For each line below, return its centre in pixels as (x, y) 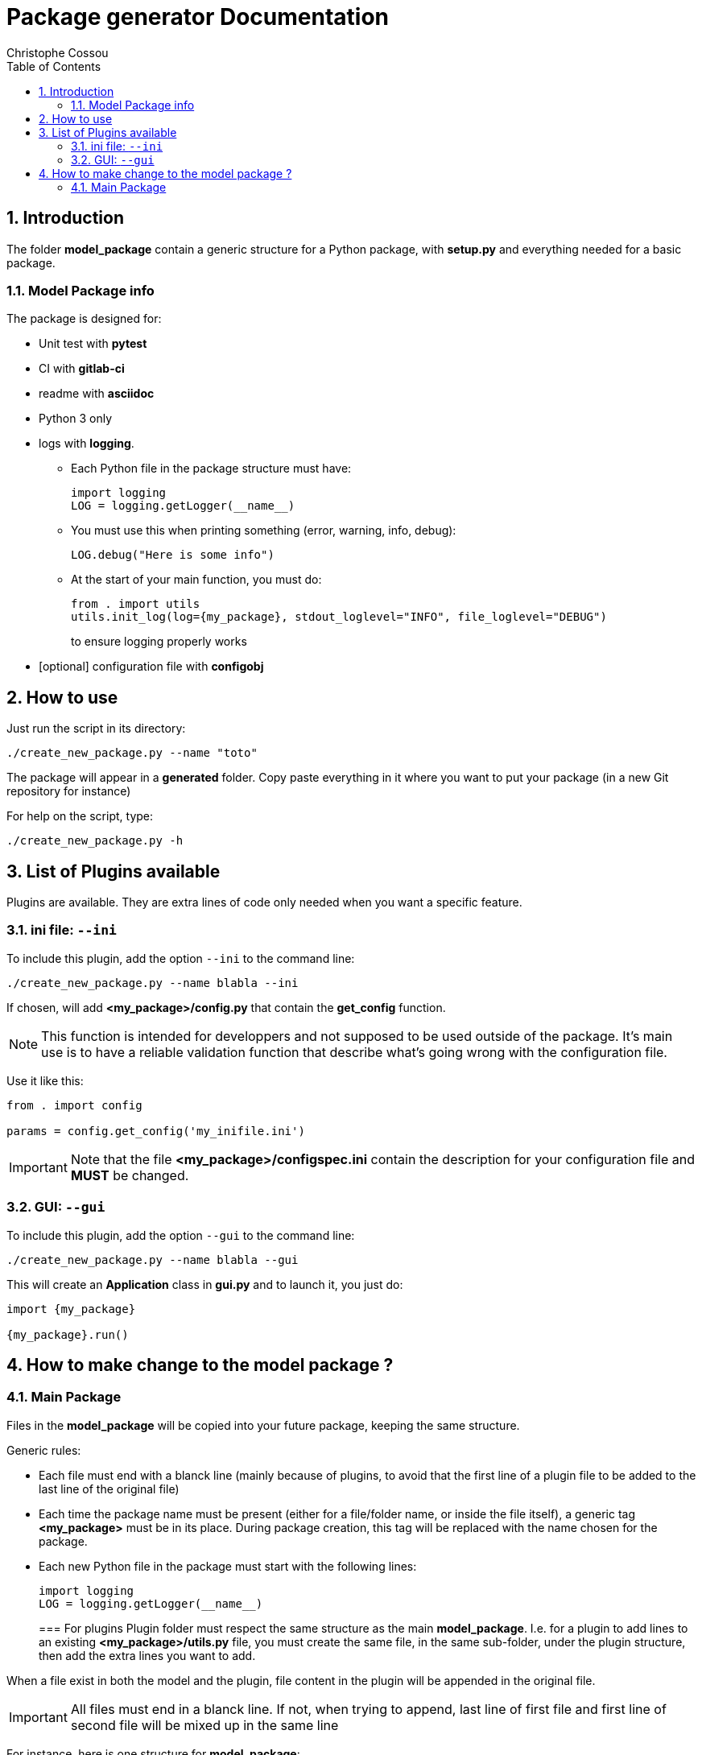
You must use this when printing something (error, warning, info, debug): (264, 531)
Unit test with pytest (93, 344)
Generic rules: (44, 1450)
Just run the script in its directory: (96, 729)
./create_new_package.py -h (95, 841)
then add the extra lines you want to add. (147, 1655)
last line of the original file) (109, 1489)
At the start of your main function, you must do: (196, 580)
